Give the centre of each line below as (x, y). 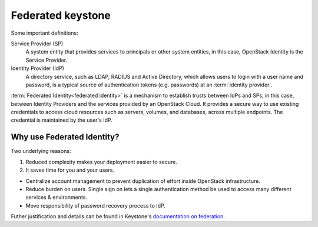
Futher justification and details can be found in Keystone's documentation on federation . (118, 216)
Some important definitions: (45, 33)
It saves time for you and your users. (70, 170)
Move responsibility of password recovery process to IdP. (96, 205)
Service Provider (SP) (37, 44)
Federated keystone (61, 15)
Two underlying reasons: (41, 151)
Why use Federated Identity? (65, 137)
